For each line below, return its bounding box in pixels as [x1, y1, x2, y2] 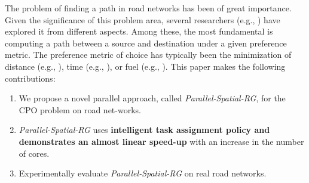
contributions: [5, 72, 56, 84]
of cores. [19, 147, 50, 159]
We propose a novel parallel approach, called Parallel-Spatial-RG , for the [19, 92, 286, 104]
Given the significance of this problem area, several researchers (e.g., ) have [5, 13, 280, 26]
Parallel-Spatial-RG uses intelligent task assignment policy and [19, 123, 270, 136]
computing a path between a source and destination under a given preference [5, 36, 287, 49]
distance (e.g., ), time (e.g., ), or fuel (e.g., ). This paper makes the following [5, 60, 286, 72]
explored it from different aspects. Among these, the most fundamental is [5, 25, 273, 38]
